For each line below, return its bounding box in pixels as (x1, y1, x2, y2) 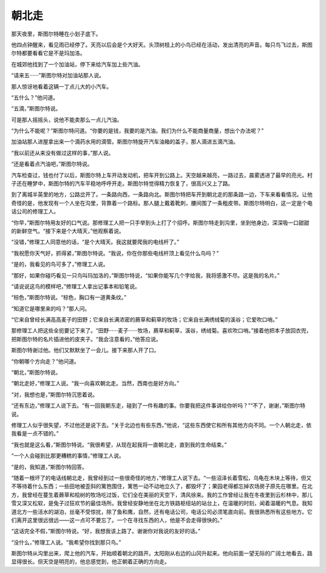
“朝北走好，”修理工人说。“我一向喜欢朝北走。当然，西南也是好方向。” (11, 380, 179, 387)
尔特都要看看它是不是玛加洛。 (11, 49, 86, 57)
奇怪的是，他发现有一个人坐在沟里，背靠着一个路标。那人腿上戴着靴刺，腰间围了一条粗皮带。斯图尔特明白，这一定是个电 (11, 199, 313, 206)
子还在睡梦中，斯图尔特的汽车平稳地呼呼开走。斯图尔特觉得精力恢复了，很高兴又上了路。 (11, 180, 234, 187)
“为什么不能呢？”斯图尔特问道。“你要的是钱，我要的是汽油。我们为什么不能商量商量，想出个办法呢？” (11, 127, 264, 135)
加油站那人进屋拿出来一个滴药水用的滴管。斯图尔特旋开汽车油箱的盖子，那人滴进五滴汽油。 (11, 138, 238, 145)
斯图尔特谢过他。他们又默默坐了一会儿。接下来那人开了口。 (11, 347, 159, 354)
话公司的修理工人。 (11, 208, 59, 215)
